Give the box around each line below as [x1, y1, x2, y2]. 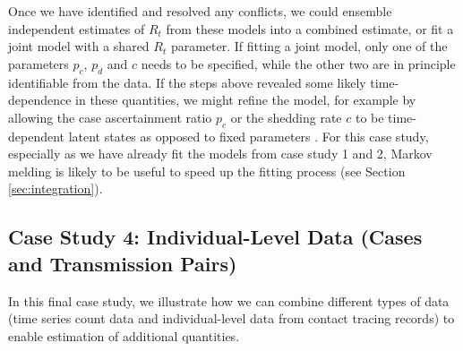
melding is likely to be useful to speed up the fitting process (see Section [8, 161, 406, 180]
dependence [8, 90, 72, 109]
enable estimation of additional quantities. [8, 326, 240, 345]
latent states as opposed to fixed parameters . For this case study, [68, 126, 429, 145]
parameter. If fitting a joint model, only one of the [170, 37, 448, 56]
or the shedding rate [230, 107, 342, 126]
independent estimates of [8, 19, 145, 38]
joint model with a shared [8, 37, 150, 56]
